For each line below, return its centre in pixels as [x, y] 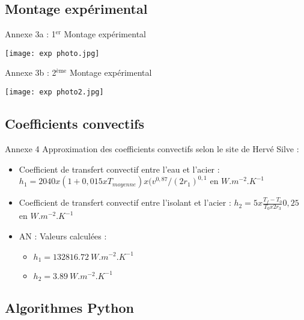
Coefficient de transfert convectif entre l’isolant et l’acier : [125, 202]
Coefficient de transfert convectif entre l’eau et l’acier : [119, 169]
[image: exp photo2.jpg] [54, 92]
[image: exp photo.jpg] [52, 53]
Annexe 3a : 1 [30, 34]
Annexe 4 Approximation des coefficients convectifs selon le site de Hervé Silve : [152, 148]
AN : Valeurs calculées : [63, 235]
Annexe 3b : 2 [31, 72]
